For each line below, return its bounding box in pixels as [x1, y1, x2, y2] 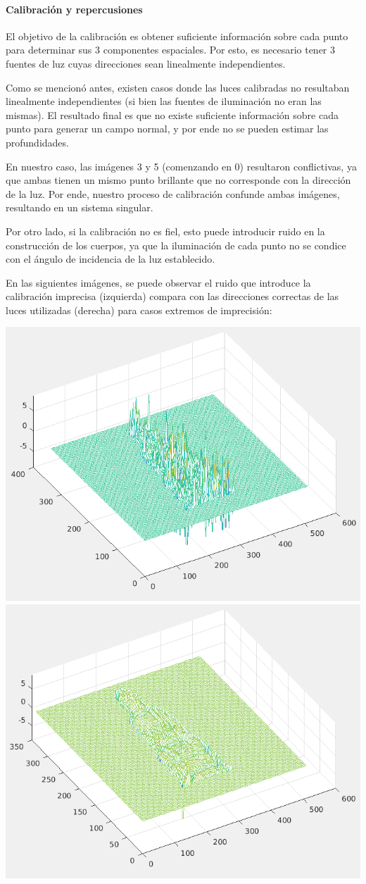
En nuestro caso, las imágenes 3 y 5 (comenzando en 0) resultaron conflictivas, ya [6, 158, 357, 173]
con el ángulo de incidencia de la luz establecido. [6, 251, 215, 266]
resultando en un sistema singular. [6, 200, 153, 215]
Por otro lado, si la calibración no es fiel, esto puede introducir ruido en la [6, 223, 325, 238]
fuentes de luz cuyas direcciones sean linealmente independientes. [6, 56, 286, 70]
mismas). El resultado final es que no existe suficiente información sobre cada [6, 107, 339, 122]
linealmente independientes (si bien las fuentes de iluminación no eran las [6, 94, 322, 108]
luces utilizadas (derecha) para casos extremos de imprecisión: [6, 302, 272, 317]
